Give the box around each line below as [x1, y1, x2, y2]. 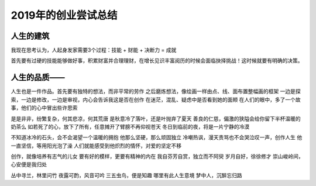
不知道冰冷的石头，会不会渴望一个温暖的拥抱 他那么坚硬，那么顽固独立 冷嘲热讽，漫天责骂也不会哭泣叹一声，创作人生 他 [11, 134, 303, 141]
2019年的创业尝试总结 [11, 9, 118, 22]
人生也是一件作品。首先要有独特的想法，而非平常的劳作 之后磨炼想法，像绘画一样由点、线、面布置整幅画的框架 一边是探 [11, 88, 301, 95]
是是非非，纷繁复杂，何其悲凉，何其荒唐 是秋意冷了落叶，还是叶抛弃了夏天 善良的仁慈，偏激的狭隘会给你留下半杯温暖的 [11, 115, 301, 122]
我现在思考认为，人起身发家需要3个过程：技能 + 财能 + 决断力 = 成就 [11, 47, 177, 54]
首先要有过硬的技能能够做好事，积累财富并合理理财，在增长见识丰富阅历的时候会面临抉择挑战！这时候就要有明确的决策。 [11, 57, 303, 64]
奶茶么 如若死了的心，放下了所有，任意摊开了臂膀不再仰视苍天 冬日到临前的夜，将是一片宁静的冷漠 [11, 123, 250, 130]
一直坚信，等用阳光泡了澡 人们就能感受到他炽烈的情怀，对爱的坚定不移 [11, 142, 181, 149]
